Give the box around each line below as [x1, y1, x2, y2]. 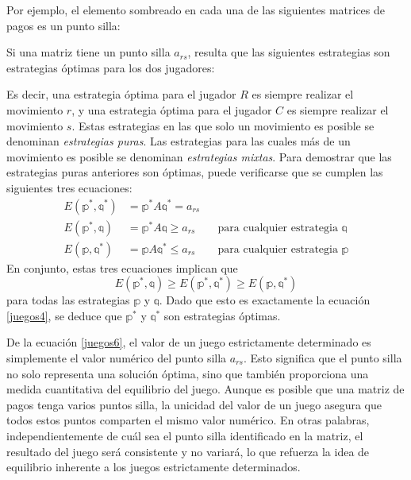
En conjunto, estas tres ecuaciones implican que [6, 259, 238, 276]
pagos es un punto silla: [6, 17, 121, 33]
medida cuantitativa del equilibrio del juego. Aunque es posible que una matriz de [6, 381, 405, 397]
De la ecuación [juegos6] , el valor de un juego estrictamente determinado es [6, 334, 371, 350]
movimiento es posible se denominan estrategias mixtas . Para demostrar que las [6, 148, 392, 165]
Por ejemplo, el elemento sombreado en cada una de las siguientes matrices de [6, 2, 386, 17]
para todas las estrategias [6, 292, 130, 308]
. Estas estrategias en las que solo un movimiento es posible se [71, 117, 375, 134]
